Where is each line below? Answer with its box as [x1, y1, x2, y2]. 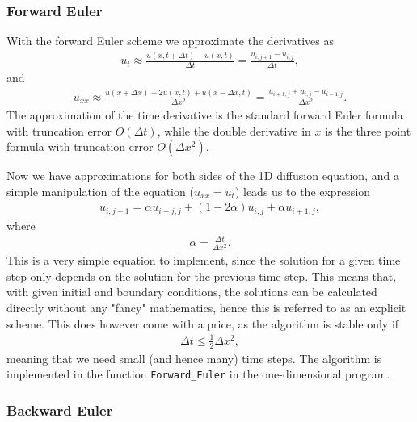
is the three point [325, 122, 411, 139]
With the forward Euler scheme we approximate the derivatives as [6, 32, 335, 49]
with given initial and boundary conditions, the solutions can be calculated [6, 283, 377, 300]
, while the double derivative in [157, 122, 311, 139]
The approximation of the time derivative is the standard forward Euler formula [6, 107, 403, 123]
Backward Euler [6, 399, 113, 420]
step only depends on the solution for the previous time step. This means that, [6, 267, 397, 284]
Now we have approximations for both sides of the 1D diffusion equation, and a [6, 167, 399, 184]
